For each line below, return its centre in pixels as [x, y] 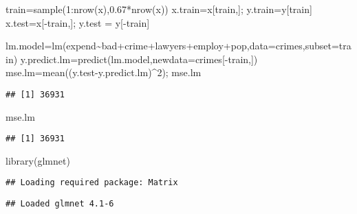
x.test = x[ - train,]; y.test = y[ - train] [78, 22]
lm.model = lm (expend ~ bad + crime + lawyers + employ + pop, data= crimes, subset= [172, 46]
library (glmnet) [38, 160]
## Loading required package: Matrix [92, 183]
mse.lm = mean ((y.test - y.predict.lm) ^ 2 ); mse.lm [104, 72]
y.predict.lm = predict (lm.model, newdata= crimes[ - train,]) [139, 59]
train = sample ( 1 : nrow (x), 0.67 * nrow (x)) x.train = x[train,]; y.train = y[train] [159, 9]
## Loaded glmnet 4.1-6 [60, 204]
